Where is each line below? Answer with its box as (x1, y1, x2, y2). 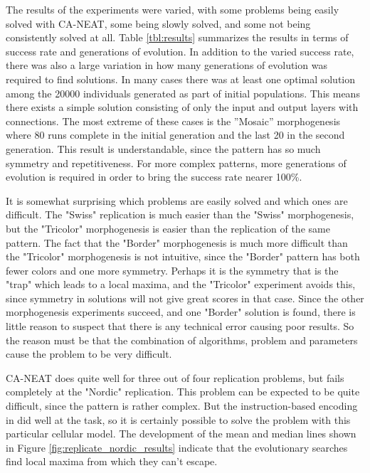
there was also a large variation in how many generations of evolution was (6, 58, 327, 73)
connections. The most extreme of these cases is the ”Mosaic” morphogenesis (6, 113, 341, 128)
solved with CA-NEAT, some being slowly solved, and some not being (6, 16, 311, 31)
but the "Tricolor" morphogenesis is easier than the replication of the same (6, 220, 330, 235)
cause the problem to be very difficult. (6, 346, 172, 361)
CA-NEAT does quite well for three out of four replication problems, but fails (6, 370, 344, 385)
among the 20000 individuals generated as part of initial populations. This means (6, 85, 360, 100)
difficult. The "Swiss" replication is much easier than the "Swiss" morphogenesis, (6, 207, 354, 222)
